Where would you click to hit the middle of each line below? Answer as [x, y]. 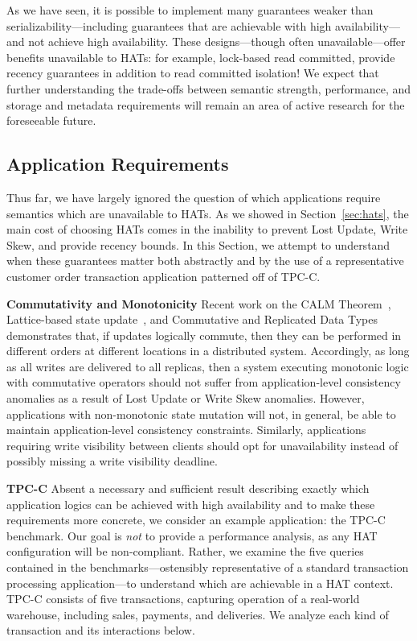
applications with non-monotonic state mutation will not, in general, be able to [201, 414]
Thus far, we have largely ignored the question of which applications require [194, 197]
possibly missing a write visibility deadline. [112, 461]
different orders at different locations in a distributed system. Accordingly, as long [208, 351]
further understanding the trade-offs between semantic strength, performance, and [209, 88]
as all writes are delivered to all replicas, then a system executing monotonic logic [208, 366]
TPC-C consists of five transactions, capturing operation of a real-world [183, 599]
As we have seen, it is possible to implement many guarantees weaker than [190, 10]
